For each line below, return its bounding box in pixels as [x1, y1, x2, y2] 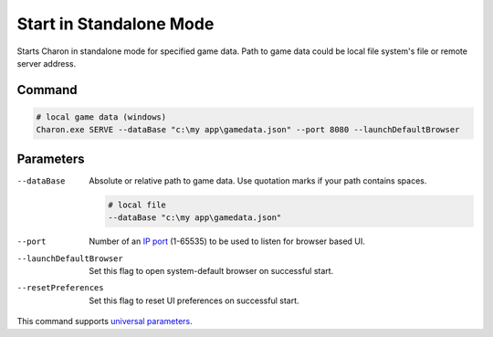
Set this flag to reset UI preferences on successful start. [89, 295, 300, 306]
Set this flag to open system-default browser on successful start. [89, 265, 334, 276]
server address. [16, 58, 77, 68]
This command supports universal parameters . [16, 316, 194, 327]
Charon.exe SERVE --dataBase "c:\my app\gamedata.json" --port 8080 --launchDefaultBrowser [36, 124, 460, 135]
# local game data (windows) [36, 111, 167, 122]
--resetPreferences [16, 283, 104, 293]
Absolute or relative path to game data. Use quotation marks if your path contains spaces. [89, 174, 427, 186]
